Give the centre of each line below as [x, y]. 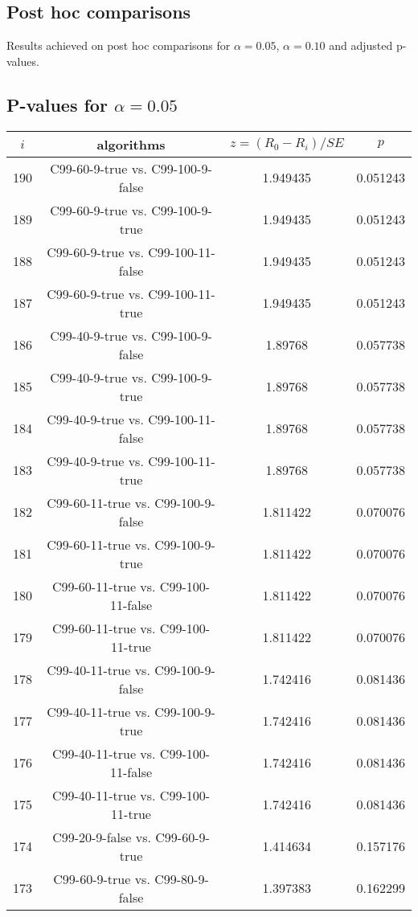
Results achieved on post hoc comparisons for [119, 45]
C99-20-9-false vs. [102, 837]
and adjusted [361, 45]
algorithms [131, 144]
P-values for [57, 104]
